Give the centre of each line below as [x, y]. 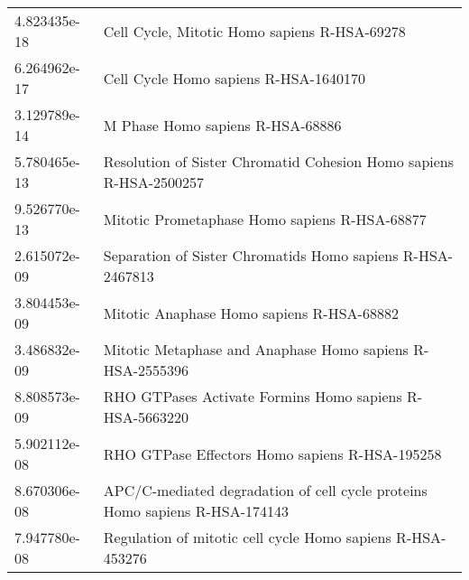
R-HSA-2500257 [154, 182]
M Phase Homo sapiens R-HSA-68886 [222, 125]
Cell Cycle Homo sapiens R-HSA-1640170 [234, 78]
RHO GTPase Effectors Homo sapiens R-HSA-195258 [272, 454]
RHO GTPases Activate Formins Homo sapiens [253, 396]
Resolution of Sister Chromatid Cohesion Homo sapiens [279, 161]
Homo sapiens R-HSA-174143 [196, 511]
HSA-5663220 [146, 417]
